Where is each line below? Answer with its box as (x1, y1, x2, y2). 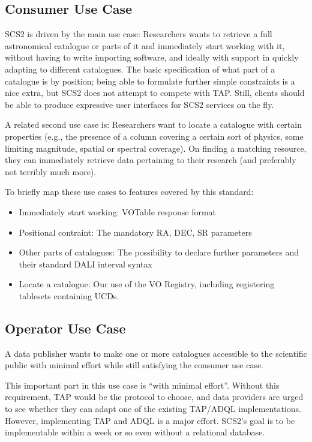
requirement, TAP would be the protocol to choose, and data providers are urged (5, 390, 304, 403)
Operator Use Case (5, 318, 126, 337)
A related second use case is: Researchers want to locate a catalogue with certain (5, 118, 302, 131)
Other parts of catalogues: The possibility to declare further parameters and (19, 246, 299, 258)
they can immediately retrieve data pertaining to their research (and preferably (5, 154, 296, 166)
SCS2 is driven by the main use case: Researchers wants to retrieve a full (5, 28, 272, 40)
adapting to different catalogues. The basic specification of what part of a (5, 62, 275, 75)
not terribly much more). (5, 165, 97, 178)
